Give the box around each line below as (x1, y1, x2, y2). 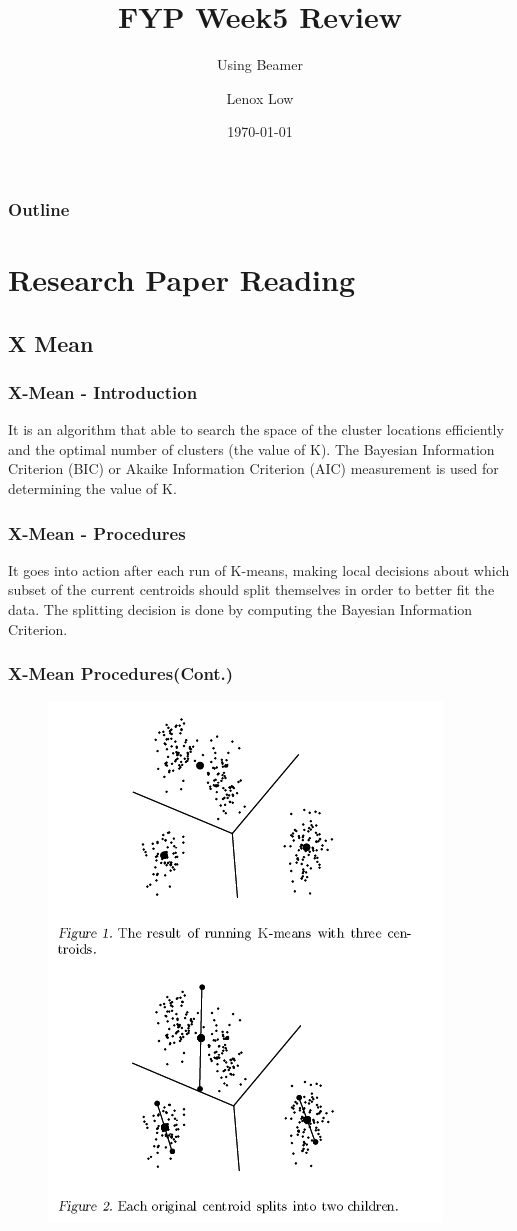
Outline (8, 196, 70, 221)
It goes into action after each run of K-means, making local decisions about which (8, 559, 510, 580)
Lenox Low (226, 87, 294, 108)
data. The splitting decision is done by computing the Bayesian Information (8, 598, 473, 619)
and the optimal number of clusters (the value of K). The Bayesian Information (8, 438, 495, 459)
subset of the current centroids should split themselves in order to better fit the (8, 579, 495, 600)
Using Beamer (217, 54, 303, 75)
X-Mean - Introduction (8, 379, 198, 404)
